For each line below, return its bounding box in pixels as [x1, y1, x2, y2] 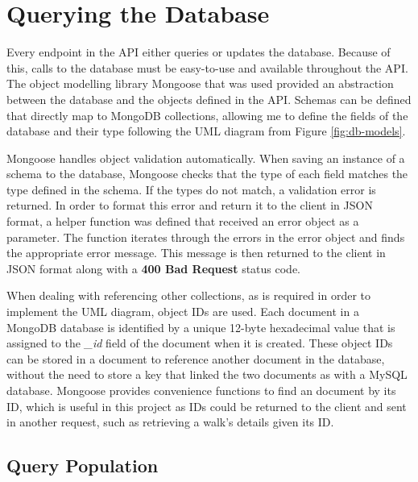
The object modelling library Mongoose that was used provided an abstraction [6, 75, 394, 92]
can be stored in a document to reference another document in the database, [6, 350, 385, 367]
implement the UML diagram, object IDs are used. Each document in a [6, 303, 359, 320]
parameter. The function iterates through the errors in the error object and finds [6, 228, 405, 245]
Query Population [6, 453, 159, 478]
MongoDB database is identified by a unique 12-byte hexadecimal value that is [6, 318, 395, 335]
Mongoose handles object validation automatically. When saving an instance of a [6, 149, 405, 166]
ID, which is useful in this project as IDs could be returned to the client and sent [6, 397, 407, 414]
